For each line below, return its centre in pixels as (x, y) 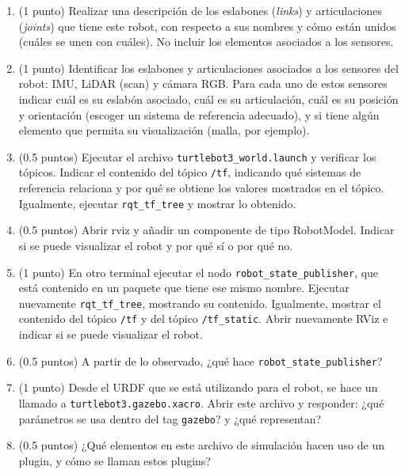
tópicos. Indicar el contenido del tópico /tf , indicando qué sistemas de (190, 172)
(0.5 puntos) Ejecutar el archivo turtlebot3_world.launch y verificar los (197, 156)
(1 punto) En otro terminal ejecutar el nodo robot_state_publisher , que (199, 272)
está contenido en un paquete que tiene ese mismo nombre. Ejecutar (184, 288)
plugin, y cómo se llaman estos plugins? (115, 460)
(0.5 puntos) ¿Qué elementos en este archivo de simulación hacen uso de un (201, 445)
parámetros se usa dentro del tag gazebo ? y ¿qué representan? (170, 418)
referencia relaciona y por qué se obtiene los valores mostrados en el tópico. (201, 188)
